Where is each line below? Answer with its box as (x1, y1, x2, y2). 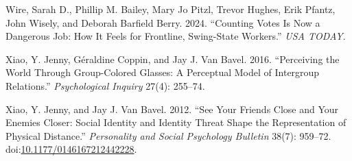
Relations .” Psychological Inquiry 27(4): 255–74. (5, 78, 205, 92)
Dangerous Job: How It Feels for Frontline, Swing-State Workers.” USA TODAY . (5, 29, 346, 43)
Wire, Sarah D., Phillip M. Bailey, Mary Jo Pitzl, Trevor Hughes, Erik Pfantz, (5, 2, 336, 16)
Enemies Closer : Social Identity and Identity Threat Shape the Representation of (5, 115, 347, 129)
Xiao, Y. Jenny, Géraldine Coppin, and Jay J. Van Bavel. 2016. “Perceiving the (5, 51, 340, 66)
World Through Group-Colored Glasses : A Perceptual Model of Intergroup (5, 65, 320, 79)
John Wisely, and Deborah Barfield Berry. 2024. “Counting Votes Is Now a (5, 15, 320, 29)
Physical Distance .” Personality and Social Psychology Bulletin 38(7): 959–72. (5, 128, 331, 143)
